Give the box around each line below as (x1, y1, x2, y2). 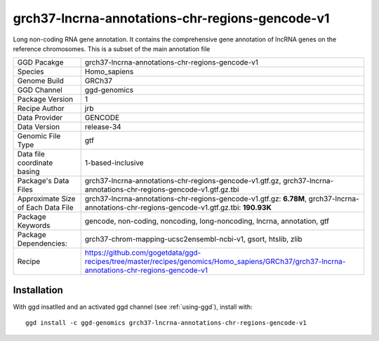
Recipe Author (17, 104, 65, 114)
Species (17, 67, 44, 76)
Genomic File (17, 131, 61, 141)
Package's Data (17, 176, 69, 186)
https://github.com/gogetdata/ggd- (84, 248, 201, 258)
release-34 (84, 122, 122, 132)
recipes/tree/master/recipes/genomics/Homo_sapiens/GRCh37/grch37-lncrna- (84, 257, 346, 267)
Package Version (17, 95, 74, 105)
